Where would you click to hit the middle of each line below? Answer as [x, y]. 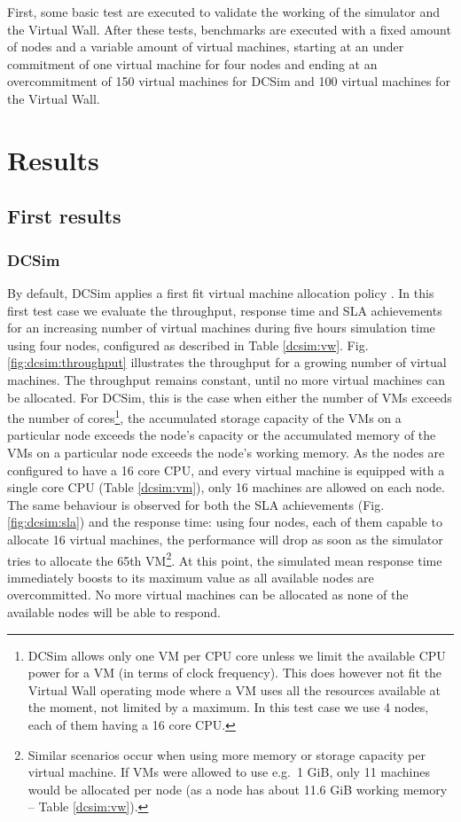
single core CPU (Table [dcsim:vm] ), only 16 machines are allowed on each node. [226, 487]
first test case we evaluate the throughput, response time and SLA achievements [225, 310]
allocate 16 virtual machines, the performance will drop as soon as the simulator [225, 539]
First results [64, 216]
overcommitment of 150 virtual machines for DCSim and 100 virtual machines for [229, 81]
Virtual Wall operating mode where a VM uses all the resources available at [234, 689]
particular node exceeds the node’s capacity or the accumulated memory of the [222, 435]
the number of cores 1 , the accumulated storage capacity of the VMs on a [204, 416]
